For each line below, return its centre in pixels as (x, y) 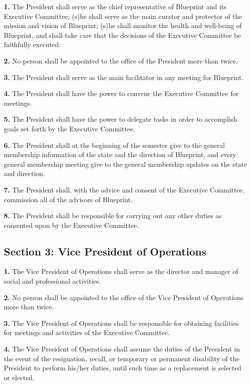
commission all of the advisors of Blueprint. (68, 199)
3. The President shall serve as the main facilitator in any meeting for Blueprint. (124, 77)
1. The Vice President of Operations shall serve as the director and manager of (121, 271)
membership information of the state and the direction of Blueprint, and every (120, 154)
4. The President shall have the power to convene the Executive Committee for (121, 93)
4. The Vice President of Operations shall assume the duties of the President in (122, 349)
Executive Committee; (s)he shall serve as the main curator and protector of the (123, 16)
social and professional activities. (52, 281)
